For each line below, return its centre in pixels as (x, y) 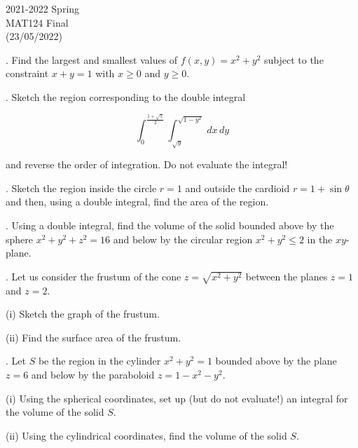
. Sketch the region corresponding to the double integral (126, 96)
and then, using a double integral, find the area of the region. (137, 202)
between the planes (287, 276)
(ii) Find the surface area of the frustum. (94, 337)
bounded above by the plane (276, 361)
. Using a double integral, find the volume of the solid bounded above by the (170, 225)
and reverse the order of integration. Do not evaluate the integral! (147, 164)
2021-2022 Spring (43, 8)
